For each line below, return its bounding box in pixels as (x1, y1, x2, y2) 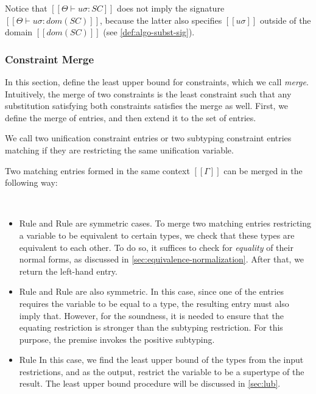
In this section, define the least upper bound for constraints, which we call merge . (5, 76, 309, 88)
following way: (5, 176, 58, 189)
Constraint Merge (5, 51, 94, 66)
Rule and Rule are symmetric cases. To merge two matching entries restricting (19, 217, 312, 230)
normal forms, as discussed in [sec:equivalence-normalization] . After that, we (19, 253, 304, 266)
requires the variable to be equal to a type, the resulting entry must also (19, 297, 289, 309)
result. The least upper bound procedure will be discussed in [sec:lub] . (19, 377, 281, 390)
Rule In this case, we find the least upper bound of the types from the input (19, 353, 304, 366)
